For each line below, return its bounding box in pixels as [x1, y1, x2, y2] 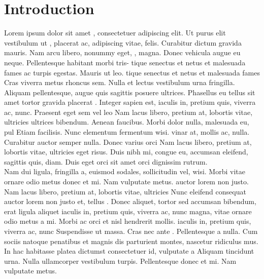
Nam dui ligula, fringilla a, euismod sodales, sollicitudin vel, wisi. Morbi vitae [4, 166, 245, 177]
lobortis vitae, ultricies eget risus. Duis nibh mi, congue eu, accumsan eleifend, [4, 146, 248, 157]
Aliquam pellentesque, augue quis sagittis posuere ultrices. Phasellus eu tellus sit [4, 87, 255, 97]
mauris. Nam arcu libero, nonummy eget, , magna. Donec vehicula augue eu [4, 47, 241, 58]
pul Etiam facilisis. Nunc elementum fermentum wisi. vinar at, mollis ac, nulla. [4, 127, 250, 137]
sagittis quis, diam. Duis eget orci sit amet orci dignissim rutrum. [4, 156, 208, 167]
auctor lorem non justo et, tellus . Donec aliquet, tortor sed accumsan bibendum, [4, 196, 256, 207]
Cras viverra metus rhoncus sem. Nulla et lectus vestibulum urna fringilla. [4, 77, 235, 88]
